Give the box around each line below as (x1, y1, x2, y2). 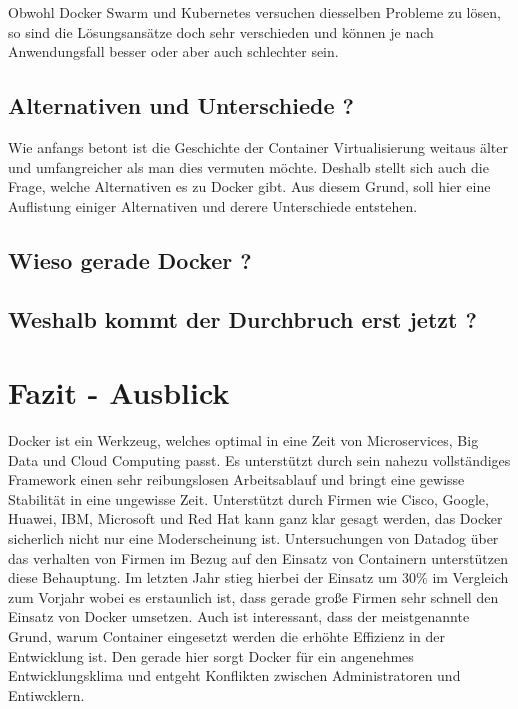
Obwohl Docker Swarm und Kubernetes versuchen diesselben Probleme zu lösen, (8, 2, 501, 22)
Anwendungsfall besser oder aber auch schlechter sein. (8, 41, 339, 62)
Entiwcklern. (8, 684, 85, 705)
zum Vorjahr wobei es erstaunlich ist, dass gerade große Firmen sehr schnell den (8, 586, 499, 607)
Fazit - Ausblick (8, 372, 230, 413)
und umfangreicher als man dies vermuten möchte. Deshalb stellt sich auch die (8, 156, 489, 177)
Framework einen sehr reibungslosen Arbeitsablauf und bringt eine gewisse (8, 469, 465, 490)
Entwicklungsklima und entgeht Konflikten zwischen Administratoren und (8, 665, 461, 686)
